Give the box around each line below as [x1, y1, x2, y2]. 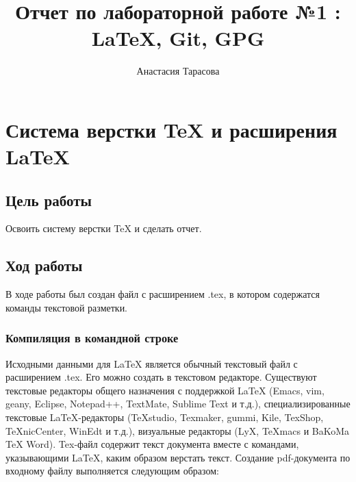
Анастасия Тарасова [136, 64, 220, 78]
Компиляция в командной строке [5, 329, 179, 346]
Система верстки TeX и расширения [5, 115, 338, 143]
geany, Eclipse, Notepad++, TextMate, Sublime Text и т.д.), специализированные [5, 396, 351, 411]
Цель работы [5, 189, 92, 210]
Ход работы [5, 255, 83, 276]
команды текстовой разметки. [5, 300, 128, 314]
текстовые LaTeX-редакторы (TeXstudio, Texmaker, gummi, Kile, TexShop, [5, 410, 324, 424]
